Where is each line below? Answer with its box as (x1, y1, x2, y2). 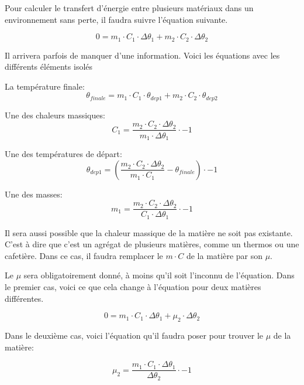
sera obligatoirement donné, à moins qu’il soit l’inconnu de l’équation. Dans (23, 269, 295, 281)
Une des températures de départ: (5, 147, 122, 159)
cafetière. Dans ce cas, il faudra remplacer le (5, 249, 163, 261)
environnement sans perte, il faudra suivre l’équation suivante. (5, 13, 228, 25)
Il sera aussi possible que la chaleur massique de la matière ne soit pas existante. (5, 226, 293, 239)
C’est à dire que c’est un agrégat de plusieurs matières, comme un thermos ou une (5, 238, 299, 250)
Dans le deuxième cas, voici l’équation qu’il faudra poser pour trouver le (5, 329, 264, 342)
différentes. (5, 292, 44, 304)
